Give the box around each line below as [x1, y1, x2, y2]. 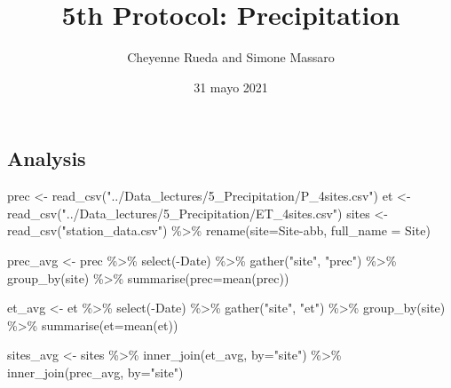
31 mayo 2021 [194, 77, 268, 96]
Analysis [7, 145, 86, 172]
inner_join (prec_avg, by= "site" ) [7, 362, 184, 381]
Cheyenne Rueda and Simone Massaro [127, 48, 335, 67]
